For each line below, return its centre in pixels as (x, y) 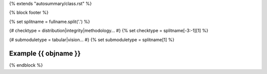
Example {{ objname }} (45, 54)
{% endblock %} (26, 65)
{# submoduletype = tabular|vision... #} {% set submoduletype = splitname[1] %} (92, 40)
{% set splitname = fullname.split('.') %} (49, 22)
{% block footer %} (29, 13)
